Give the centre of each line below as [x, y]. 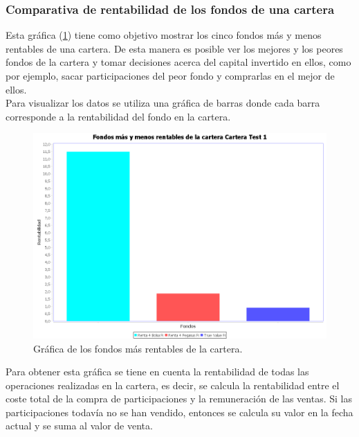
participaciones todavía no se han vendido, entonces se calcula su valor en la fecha [179, 412]
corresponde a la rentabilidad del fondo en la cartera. [118, 116]
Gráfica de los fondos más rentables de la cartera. [138, 348]
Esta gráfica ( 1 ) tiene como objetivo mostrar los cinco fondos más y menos [164, 35]
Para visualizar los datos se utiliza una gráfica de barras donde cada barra [163, 103]
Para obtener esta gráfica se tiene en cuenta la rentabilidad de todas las [157, 372]
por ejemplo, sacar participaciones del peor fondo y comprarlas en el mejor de [170, 75]
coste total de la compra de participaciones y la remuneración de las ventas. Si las [179, 399]
